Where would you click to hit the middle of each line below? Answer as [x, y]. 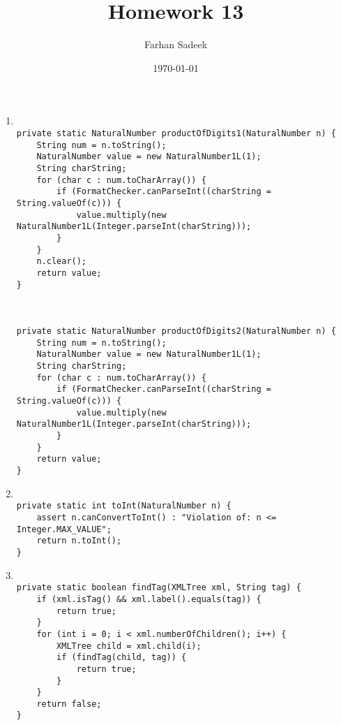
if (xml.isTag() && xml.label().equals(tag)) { [149, 599]
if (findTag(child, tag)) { [122, 658]
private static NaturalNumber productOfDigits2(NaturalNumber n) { [176, 331]
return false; [69, 704]
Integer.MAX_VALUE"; [64, 529]
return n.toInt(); [79, 541]
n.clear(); [62, 262]
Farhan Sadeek [176, 44]
